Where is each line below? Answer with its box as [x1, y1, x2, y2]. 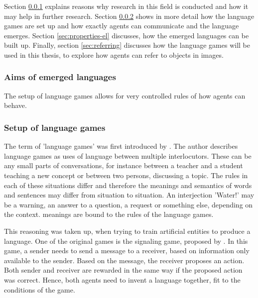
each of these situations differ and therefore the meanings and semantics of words [4, 180, 252, 190]
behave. [4, 100, 27, 110]
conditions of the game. [4, 284, 75, 295]
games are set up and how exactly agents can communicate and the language [4, 20, 239, 31]
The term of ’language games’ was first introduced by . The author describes [4, 141, 238, 151]
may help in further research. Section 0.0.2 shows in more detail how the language [4, 10, 255, 21]
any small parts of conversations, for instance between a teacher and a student [4, 160, 243, 171]
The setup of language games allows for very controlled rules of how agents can [4, 90, 246, 100]
